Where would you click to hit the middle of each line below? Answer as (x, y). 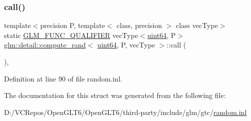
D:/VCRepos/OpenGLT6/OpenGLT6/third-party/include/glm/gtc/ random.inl (125, 112)
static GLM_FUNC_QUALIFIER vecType (71, 35)
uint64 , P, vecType (126, 45)
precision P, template (73, 25)
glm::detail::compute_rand (45, 45)
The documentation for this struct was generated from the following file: (115, 95)
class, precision (139, 25)
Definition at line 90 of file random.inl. (63, 78)
